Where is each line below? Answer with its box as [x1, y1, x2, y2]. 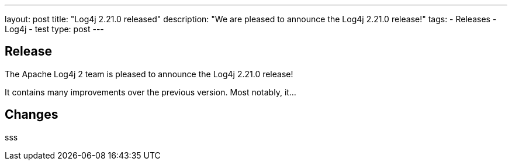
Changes [5, 107, 58, 122]
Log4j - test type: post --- [5, 24, 104, 34]
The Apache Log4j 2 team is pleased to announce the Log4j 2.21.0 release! [5, 68, 293, 79]
